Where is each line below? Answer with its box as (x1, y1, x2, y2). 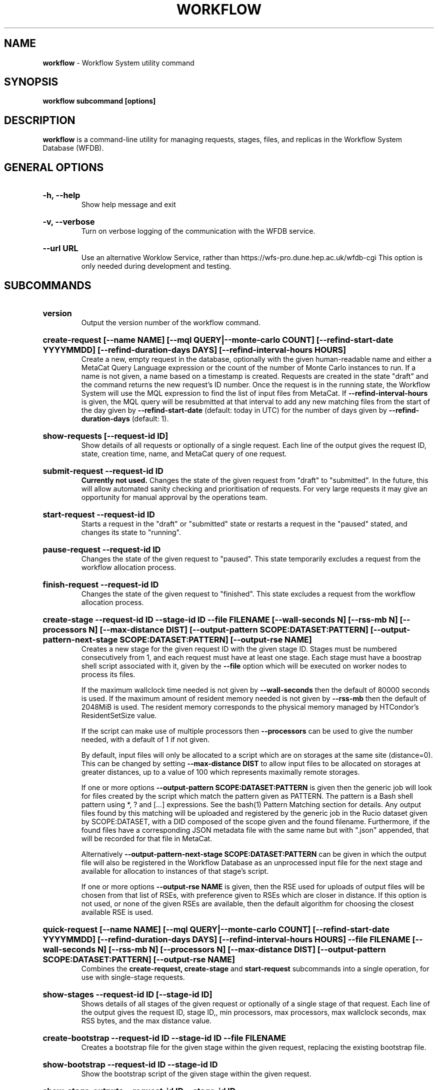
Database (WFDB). (42, 144, 104, 153)
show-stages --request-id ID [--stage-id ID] (42, 989, 212, 999)
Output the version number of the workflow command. (81, 318, 260, 327)
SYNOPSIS (4, 76, 58, 89)
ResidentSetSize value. (81, 711, 157, 720)
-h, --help (42, 190, 80, 201)
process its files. (81, 670, 135, 679)
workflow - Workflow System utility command (42, 58, 194, 67)
